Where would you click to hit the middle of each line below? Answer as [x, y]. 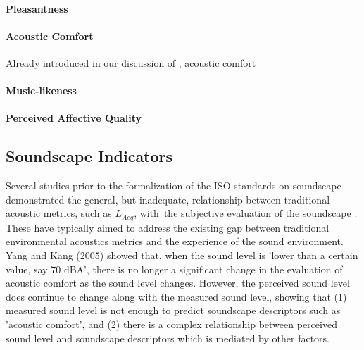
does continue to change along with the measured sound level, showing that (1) [176, 296]
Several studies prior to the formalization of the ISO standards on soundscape [174, 186]
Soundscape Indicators [89, 156]
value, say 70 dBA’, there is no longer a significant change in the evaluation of [174, 269]
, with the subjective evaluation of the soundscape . [246, 213]
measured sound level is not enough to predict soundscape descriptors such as [173, 310]
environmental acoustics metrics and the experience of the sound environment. [175, 241]
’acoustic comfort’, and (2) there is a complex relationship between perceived [171, 324]
